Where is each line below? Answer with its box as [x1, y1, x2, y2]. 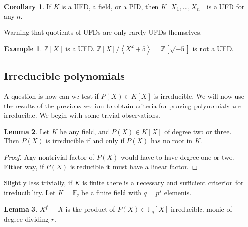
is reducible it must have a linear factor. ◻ [70, 161, 198, 171]
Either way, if [4, 161, 44, 171]
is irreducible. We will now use [154, 91, 244, 101]
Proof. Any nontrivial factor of [4, 151, 94, 162]
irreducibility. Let [4, 187, 56, 197]
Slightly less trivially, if [4, 178, 73, 188]
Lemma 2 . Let [4, 126, 50, 136]
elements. [164, 187, 192, 197]
